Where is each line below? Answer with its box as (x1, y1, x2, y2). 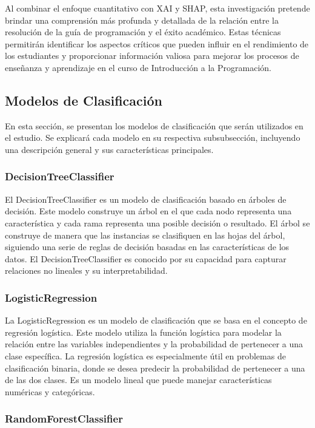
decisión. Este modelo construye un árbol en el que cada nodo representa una (5, 205, 292, 217)
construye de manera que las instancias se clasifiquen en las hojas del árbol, (5, 228, 285, 241)
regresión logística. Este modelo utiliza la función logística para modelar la (5, 325, 282, 338)
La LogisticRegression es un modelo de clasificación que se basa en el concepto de (5, 314, 307, 327)
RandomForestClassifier (5, 411, 123, 426)
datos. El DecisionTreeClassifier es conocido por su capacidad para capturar (5, 252, 287, 265)
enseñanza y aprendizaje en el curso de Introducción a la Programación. (5, 61, 271, 73)
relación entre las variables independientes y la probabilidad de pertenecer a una (5, 338, 303, 350)
